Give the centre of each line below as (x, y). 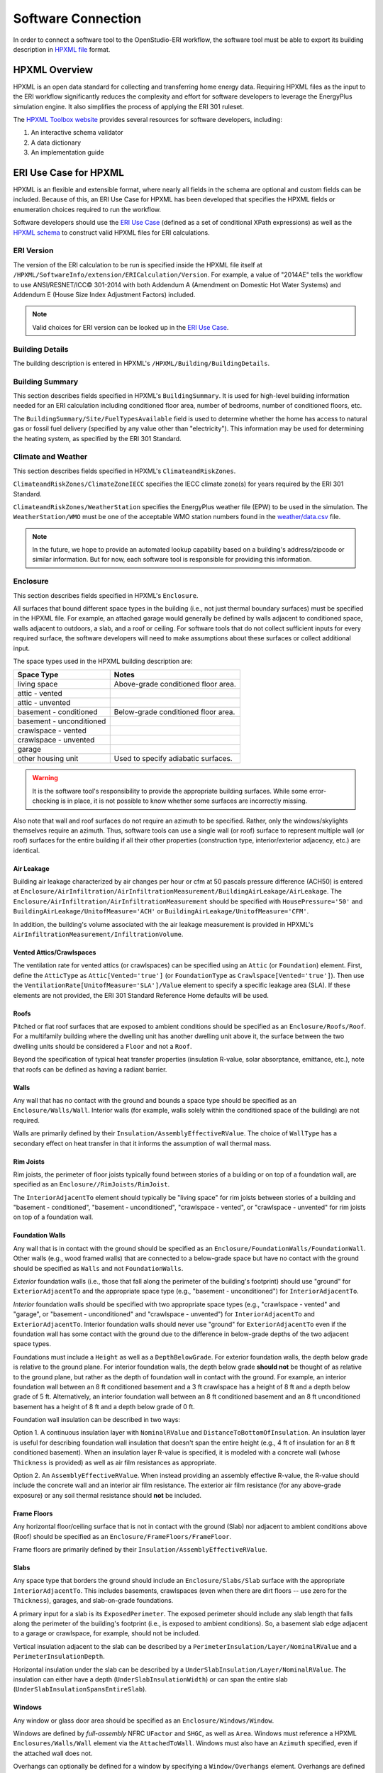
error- (317, 791)
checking (46, 801)
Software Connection (77, 18)
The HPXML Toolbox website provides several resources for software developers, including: (148, 120)
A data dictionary (56, 143)
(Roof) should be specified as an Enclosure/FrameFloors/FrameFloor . (122, 1536)
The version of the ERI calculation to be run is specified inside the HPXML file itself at (138, 265)
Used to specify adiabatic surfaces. (173, 759)
